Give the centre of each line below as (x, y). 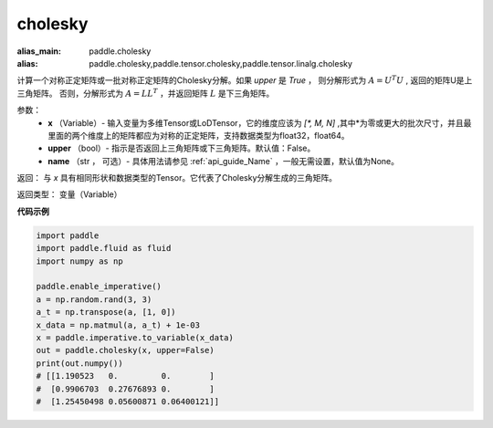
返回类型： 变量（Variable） (69, 194)
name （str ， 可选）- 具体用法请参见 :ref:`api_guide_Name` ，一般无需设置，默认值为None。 (224, 161)
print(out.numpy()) (79, 363)
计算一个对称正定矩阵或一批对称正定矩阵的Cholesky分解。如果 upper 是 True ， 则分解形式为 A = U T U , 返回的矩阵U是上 (245, 80)
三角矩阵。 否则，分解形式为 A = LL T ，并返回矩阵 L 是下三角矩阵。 (146, 93)
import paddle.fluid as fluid (104, 248)
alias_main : (39, 51)
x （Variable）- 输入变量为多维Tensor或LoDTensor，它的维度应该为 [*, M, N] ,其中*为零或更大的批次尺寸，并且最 (260, 122)
